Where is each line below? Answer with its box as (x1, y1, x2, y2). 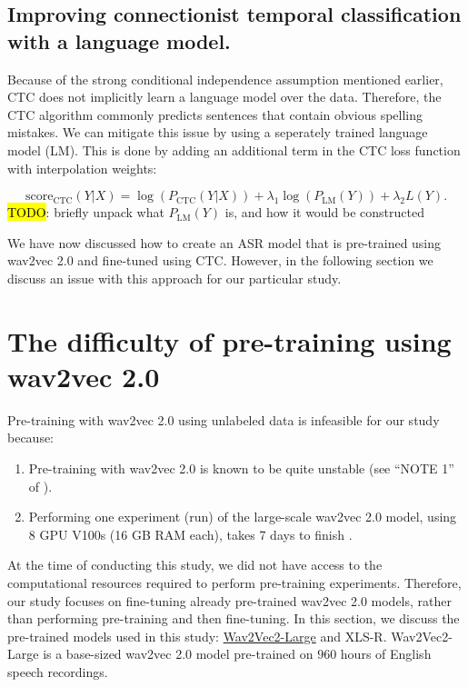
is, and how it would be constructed (224, 203, 424, 222)
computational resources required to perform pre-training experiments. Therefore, (7, 573, 462, 592)
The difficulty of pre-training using (7, 322, 452, 359)
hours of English (340, 644, 432, 663)
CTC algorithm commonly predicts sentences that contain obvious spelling (7, 105, 423, 124)
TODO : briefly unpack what (7, 203, 164, 222)
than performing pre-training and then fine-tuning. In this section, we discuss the (7, 609, 460, 628)
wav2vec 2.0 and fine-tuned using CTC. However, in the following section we (7, 251, 433, 270)
